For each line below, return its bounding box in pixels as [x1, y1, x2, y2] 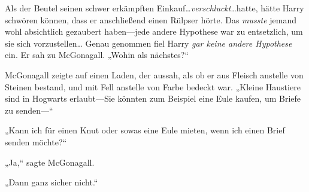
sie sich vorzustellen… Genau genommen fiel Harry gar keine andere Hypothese [5, 36, 292, 49]
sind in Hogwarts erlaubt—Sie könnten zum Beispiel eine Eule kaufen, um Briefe [5, 92, 301, 105]
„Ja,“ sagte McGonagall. [5, 156, 95, 168]
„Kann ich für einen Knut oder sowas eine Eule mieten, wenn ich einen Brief [5, 124, 285, 136]
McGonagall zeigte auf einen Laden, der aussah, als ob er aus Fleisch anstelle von [5, 68, 304, 81]
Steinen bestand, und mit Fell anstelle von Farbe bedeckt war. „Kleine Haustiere [5, 80, 301, 93]
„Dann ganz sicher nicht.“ [5, 176, 98, 188]
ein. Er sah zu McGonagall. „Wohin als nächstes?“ [5, 48, 189, 61]
